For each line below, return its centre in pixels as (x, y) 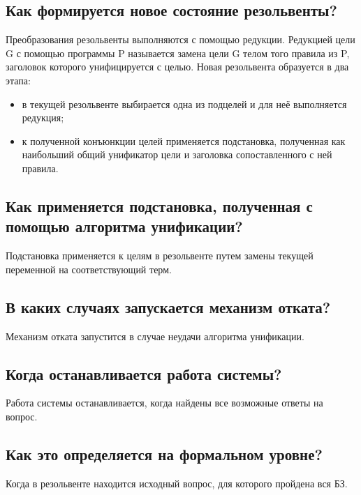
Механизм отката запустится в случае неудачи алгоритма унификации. (155, 336)
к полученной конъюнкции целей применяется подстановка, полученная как (184, 140)
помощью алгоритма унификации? (124, 226)
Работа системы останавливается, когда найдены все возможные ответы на (164, 403)
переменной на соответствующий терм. (89, 269)
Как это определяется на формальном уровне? (164, 454)
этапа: (18, 80)
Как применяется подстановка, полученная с (159, 205)
